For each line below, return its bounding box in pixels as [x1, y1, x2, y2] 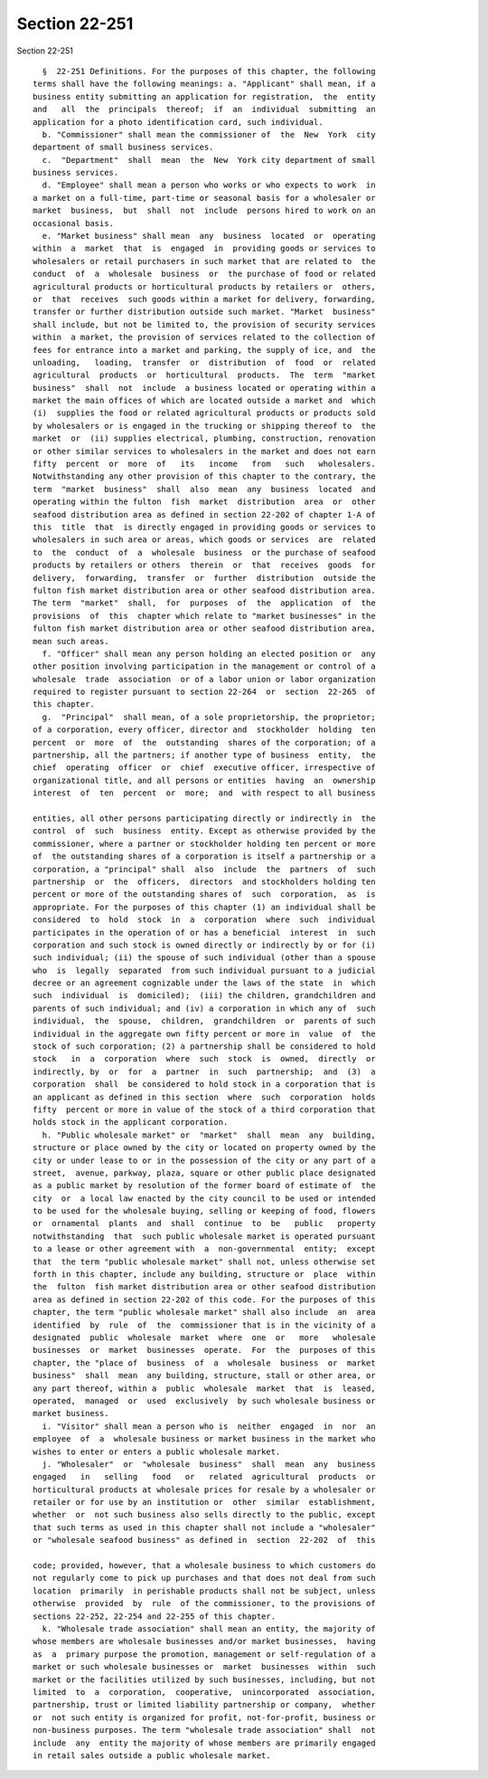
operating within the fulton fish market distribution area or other [33, 497, 376, 507]
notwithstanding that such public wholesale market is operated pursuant [33, 1231, 376, 1241]
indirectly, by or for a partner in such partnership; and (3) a [33, 1066, 376, 1077]
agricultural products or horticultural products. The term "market [33, 370, 376, 380]
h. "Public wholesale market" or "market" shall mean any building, [42, 1129, 376, 1140]
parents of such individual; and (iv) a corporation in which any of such [33, 1003, 376, 1013]
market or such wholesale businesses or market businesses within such [33, 1661, 376, 1672]
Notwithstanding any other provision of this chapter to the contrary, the [33, 471, 376, 481]
